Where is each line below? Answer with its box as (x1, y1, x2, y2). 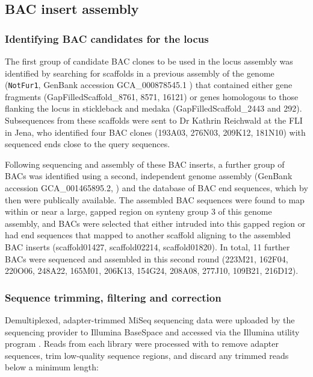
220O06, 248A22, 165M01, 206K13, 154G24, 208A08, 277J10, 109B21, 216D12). (5, 264, 299, 277)
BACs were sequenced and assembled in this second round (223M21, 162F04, (5, 252, 288, 265)
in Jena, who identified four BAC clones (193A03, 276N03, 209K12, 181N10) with (5, 125, 306, 138)
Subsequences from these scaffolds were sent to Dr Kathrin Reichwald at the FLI (5, 114, 303, 127)
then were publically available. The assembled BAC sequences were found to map (5, 193, 305, 206)
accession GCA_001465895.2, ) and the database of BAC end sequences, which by (5, 182, 308, 194)
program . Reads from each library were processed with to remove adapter (5, 337, 279, 350)
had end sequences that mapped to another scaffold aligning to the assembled (5, 229, 291, 241)
